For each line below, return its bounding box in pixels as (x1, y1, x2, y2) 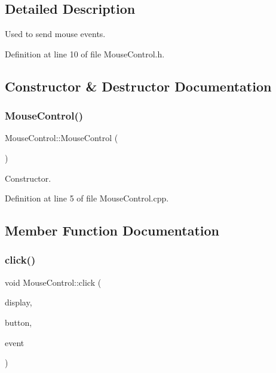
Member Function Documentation (5, 221, 220, 240)
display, (5, 296, 32, 308)
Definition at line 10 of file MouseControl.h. (5, 47, 165, 60)
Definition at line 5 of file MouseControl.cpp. (5, 192, 169, 204)
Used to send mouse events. (5, 27, 106, 40)
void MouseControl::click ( (5, 276, 102, 288)
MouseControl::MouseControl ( (5, 132, 118, 144)
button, (5, 316, 32, 328)
